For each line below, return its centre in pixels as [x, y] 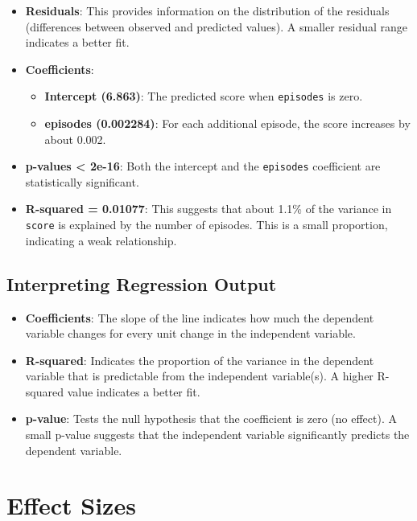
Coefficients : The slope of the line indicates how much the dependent [200, 317]
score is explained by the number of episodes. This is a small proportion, [206, 225]
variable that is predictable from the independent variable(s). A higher [199, 376]
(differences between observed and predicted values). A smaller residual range [217, 26]
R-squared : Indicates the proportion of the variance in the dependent [200, 360]
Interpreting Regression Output [142, 283]
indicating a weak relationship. [101, 240]
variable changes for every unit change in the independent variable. [190, 333]
